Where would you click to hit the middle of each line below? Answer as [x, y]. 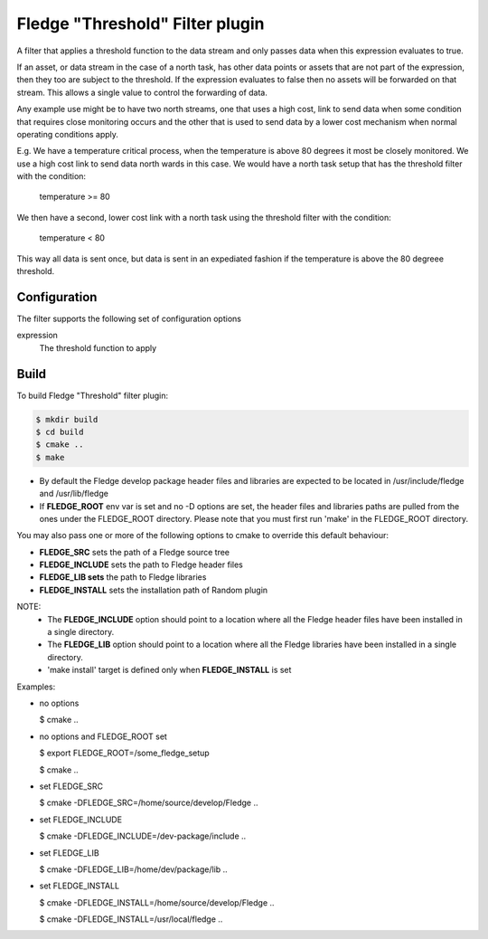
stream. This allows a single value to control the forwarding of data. [142, 92]
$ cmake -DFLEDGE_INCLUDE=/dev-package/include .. [143, 836]
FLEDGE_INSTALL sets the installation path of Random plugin [154, 590]
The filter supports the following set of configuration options [129, 318]
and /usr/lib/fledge [74, 494]
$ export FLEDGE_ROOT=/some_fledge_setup [124, 753]
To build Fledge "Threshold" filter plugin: [93, 395]
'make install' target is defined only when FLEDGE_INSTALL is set [169, 670]
